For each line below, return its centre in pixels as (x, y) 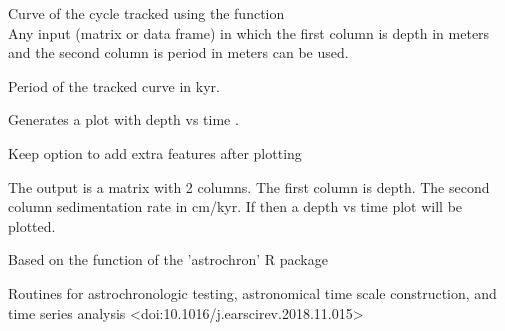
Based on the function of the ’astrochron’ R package (168, 259)
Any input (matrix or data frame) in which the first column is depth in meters (249, 32)
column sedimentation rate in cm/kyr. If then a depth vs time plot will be (235, 206)
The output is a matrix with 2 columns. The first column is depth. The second (249, 186)
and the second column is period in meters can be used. (178, 52)
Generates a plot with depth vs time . (123, 119)
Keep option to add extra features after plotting (155, 152)
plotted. (32, 225)
